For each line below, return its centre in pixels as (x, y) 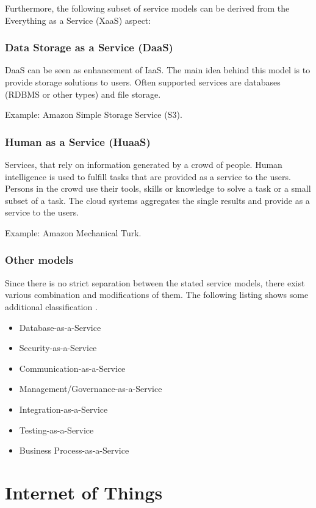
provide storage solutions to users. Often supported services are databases (143, 82)
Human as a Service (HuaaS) (78, 141)
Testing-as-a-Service (56, 430)
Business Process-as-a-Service (74, 450)
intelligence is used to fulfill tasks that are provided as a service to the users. (148, 176)
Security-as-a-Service (58, 348)
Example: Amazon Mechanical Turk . (73, 232)
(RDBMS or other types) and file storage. (83, 94)
